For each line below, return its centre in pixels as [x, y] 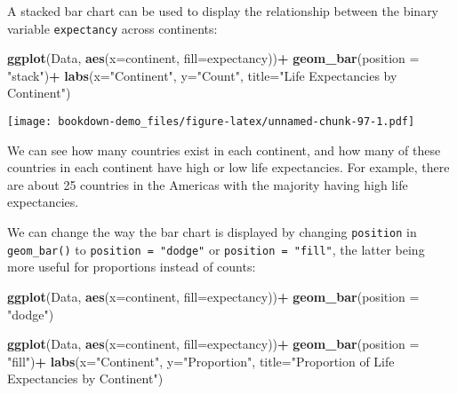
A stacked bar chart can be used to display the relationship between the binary [223, 11]
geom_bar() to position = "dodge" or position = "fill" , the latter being [216, 249]
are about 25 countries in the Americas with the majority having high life [208, 184]
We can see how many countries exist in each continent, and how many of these [224, 150]
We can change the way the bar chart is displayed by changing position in [212, 232]
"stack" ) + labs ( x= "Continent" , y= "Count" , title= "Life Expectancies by [202, 75]
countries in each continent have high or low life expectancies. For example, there [228, 167]
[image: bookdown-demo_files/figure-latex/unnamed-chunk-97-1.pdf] [211, 122]
